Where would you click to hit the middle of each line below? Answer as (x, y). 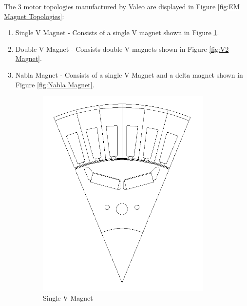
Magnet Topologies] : (34, 16)
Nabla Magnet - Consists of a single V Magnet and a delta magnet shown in (129, 74)
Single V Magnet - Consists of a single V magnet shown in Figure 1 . (117, 32)
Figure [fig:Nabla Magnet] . (55, 84)
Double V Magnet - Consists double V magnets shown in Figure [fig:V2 (122, 49)
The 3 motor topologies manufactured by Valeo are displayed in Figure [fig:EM (122, 6)
